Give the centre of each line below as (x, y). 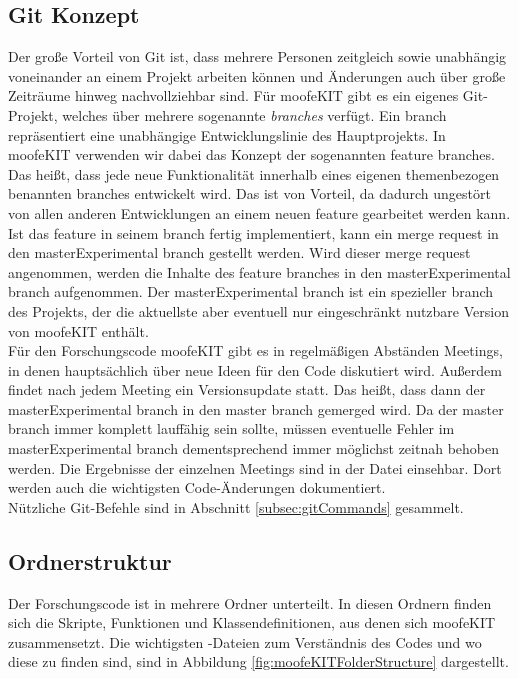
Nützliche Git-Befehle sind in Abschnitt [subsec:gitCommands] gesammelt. (236, 506)
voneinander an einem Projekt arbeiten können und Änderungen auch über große (257, 75)
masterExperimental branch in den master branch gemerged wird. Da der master (256, 408)
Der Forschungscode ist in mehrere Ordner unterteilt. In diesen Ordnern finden (250, 602)
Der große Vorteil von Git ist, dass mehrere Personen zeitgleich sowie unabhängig (257, 56)
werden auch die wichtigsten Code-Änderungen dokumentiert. (197, 487)
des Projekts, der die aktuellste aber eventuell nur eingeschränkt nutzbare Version (258, 310)
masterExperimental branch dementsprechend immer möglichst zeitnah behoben (254, 448)
